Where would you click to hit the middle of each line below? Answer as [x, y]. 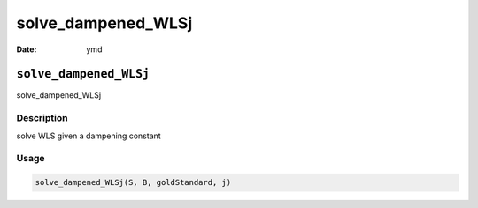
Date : [27, 49]
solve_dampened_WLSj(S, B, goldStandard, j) [133, 182]
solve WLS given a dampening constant [89, 136]
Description [42, 118]
